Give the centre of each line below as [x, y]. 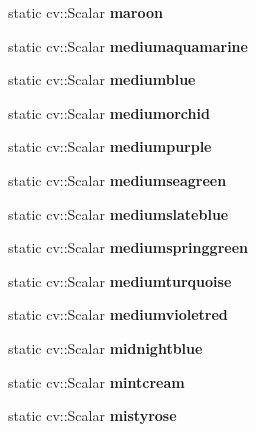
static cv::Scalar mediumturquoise [120, 280]
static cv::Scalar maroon [85, 12]
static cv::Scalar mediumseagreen [117, 179]
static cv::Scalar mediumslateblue [118, 213]
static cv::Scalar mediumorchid [109, 112]
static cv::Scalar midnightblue [105, 347]
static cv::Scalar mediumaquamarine [128, 45]
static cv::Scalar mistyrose [92, 415]
